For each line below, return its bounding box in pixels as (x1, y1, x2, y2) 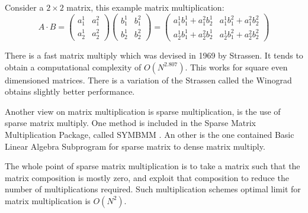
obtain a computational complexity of (5, 60, 142, 73)
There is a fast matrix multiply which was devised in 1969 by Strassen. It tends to (5, 49, 303, 62)
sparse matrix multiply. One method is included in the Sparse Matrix (5, 117, 256, 129)
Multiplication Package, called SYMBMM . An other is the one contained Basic (5, 128, 294, 140)
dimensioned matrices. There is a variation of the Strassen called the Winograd (5, 73, 292, 86)
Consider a (5, 1, 44, 13)
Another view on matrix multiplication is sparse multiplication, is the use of (5, 105, 281, 117)
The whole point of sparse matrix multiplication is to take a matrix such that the (5, 160, 300, 172)
